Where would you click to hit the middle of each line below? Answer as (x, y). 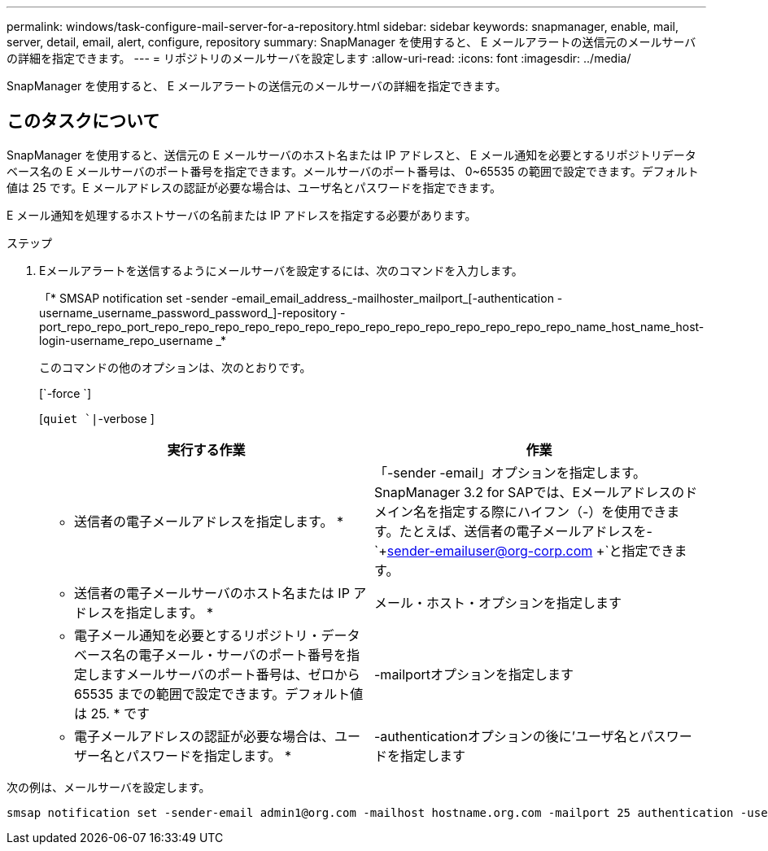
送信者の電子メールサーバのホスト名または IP (212, 593)
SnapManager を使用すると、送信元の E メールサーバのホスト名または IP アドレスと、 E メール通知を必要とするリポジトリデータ (351, 155)
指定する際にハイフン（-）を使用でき (553, 511)
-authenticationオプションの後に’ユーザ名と (507, 736)
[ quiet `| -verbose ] (97, 418)
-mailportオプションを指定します (474, 674)
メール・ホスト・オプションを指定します (498, 602)
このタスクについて (83, 121)
